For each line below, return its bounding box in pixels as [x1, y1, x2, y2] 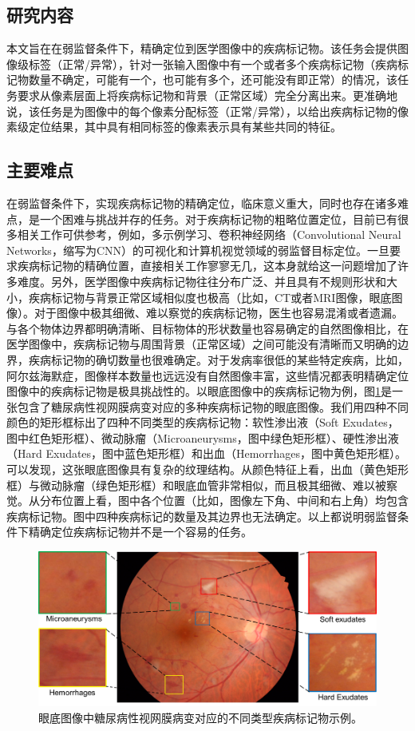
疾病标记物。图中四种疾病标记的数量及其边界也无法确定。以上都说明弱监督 [6, 507, 397, 524]
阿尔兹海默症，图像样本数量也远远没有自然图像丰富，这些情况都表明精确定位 [6, 367, 409, 383]
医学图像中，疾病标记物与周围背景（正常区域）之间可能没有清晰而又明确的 [6, 336, 397, 352]
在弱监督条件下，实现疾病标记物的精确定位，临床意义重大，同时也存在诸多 [6, 194, 397, 211]
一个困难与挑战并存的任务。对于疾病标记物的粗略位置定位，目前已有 [39, 210, 397, 227]
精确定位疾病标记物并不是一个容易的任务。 [28, 523, 252, 540]
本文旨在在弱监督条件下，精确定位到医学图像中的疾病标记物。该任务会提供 [6, 40, 397, 57]
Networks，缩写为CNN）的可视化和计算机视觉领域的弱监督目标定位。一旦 [6, 241, 389, 258]
